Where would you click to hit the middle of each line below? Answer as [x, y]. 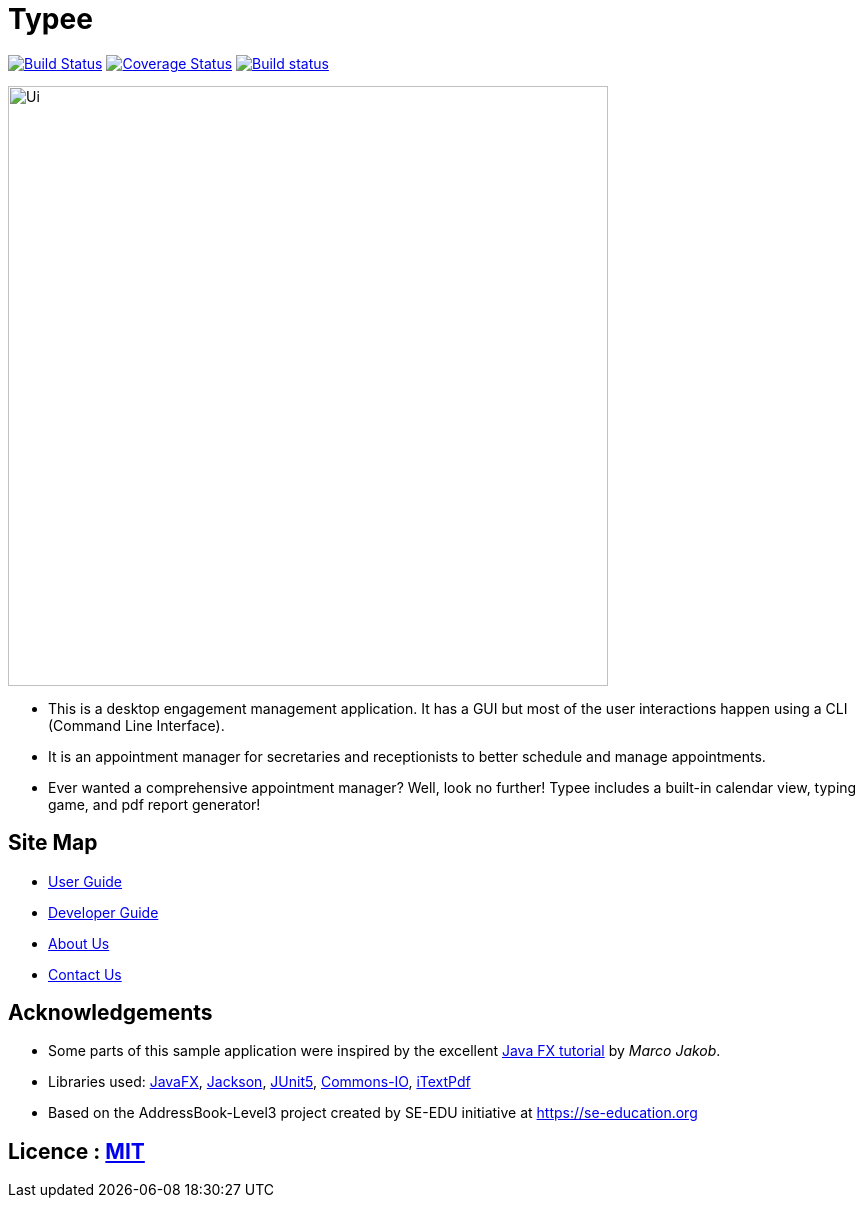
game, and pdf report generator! [154, 804]
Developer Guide [103, 912]
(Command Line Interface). [136, 725]
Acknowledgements [110, 1013]
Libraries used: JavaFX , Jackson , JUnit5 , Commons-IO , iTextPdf [259, 1082]
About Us [79, 943]
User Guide [85, 881]
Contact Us [85, 974]
